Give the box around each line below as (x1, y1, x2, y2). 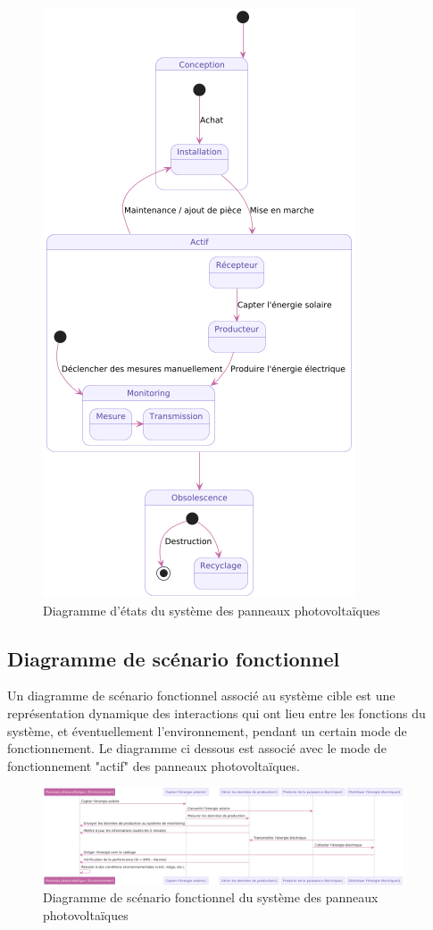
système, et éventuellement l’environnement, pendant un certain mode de (7, 721, 407, 740)
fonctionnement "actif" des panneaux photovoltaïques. (7, 756, 300, 775)
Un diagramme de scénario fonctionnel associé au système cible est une (7, 686, 396, 705)
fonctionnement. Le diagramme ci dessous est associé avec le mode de (7, 739, 387, 758)
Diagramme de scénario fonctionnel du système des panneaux (43, 888, 379, 907)
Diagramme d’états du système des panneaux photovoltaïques (43, 600, 380, 619)
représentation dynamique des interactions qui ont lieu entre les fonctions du (7, 703, 426, 722)
